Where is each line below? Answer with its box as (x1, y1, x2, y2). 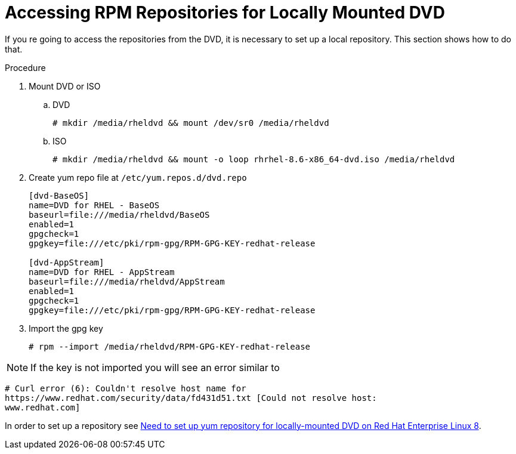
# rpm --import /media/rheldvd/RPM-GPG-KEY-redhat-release (29, 341, 311, 351)
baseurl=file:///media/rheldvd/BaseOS (29, 209, 210, 220)
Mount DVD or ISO (29, 81, 101, 91)
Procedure (5, 62, 46, 73)
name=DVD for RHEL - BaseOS (29, 200, 160, 210)
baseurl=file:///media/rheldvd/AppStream (29, 276, 225, 286)
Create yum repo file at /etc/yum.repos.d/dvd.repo (29, 172, 247, 183)
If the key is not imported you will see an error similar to (30, 361, 280, 373)
